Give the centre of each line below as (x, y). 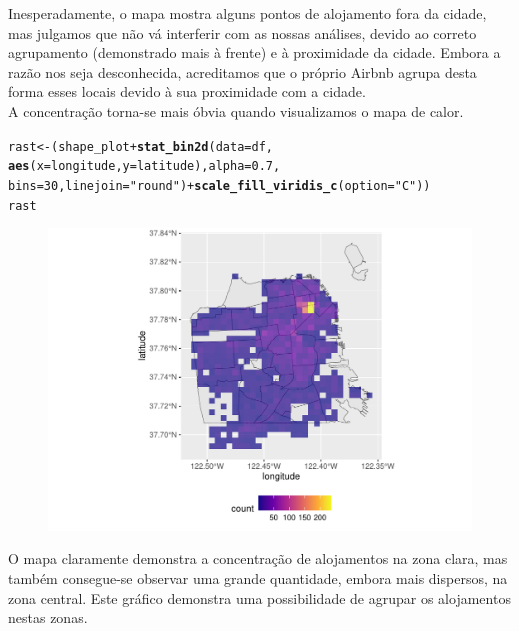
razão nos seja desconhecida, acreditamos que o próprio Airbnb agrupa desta (242, 71)
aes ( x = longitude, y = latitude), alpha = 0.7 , (144, 166)
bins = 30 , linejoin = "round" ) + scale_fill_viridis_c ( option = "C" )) (219, 185)
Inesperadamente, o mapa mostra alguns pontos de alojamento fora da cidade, (247, 13)
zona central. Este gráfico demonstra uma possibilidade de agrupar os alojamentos (259, 597)
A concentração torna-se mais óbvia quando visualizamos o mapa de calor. (236, 110)
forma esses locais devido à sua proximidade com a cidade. (187, 91)
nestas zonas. (48, 617)
